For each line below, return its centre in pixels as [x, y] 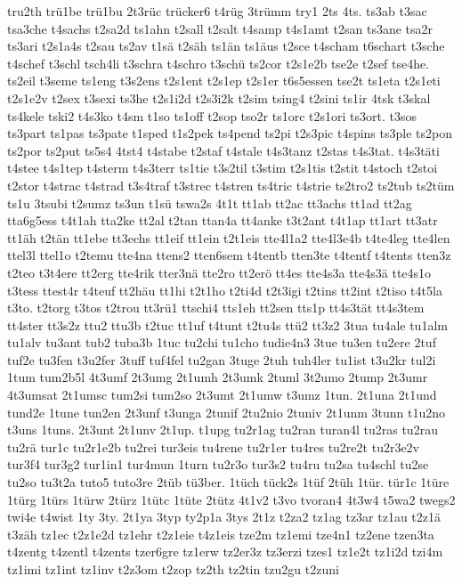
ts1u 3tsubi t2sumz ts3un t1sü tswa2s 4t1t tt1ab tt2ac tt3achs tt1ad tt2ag [210, 203]
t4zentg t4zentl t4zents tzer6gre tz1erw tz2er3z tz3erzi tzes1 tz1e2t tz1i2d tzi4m [225, 552]
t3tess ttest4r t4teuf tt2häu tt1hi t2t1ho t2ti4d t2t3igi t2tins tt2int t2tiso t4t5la [225, 290]
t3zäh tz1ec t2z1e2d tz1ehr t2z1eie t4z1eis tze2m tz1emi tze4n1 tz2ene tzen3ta [221, 534]
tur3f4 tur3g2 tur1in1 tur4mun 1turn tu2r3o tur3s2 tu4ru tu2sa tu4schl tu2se [218, 464]
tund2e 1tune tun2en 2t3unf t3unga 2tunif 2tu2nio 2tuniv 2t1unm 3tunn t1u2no [227, 412]
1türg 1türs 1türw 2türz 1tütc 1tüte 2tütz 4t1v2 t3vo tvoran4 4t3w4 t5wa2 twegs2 [231, 499]
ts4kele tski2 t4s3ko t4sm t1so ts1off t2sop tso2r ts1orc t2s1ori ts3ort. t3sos [212, 115]
